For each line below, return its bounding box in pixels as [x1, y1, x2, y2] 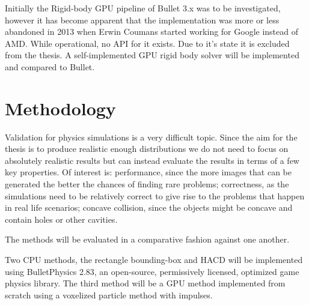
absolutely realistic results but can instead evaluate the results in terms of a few [5, 154, 299, 166]
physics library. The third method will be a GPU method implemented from [5, 277, 286, 289]
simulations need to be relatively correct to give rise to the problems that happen [5, 189, 305, 202]
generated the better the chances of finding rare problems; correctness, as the [5, 178, 289, 190]
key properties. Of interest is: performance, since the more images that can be [5, 166, 292, 178]
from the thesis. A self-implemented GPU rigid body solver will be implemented [5, 49, 299, 61]
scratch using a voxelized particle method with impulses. [5, 288, 213, 301]
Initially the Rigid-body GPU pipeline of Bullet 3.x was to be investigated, [5, 2, 281, 14]
